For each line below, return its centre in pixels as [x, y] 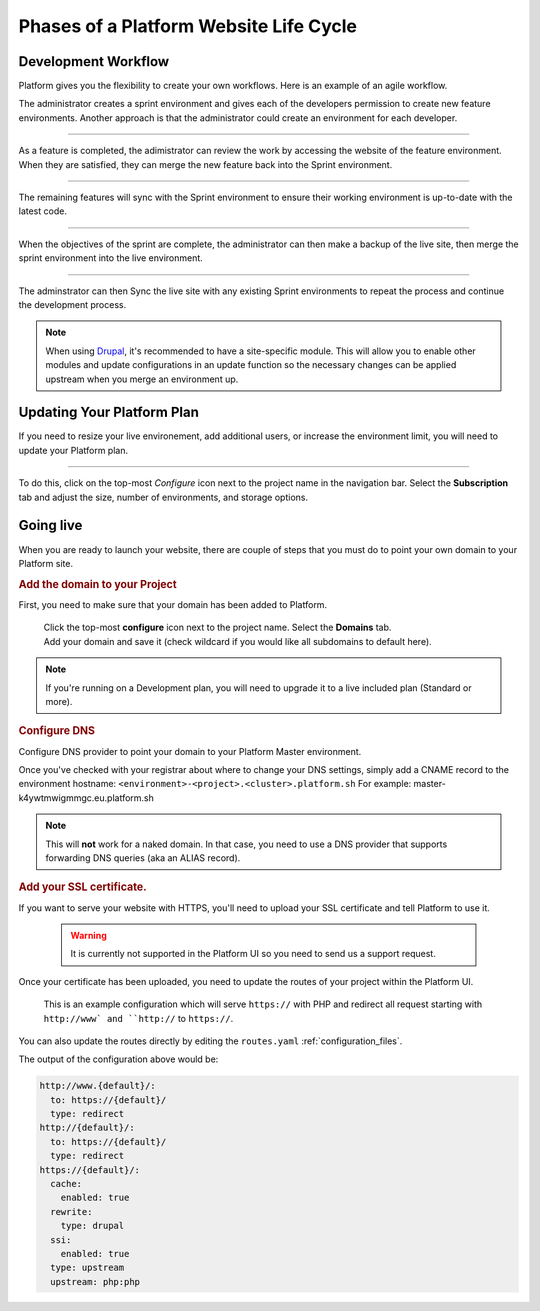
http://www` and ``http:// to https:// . [138, 1018]
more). [59, 701]
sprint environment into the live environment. [111, 258]
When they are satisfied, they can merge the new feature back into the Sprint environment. [205, 164]
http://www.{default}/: [98, 1086]
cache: [66, 1184]
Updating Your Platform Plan [108, 412]
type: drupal [92, 1226]
